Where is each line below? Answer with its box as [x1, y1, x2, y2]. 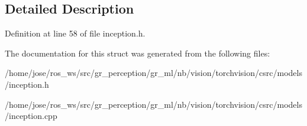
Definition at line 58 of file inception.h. [5, 27, 146, 39]
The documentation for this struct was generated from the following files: [5, 47, 270, 59]
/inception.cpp [5, 110, 57, 122]
